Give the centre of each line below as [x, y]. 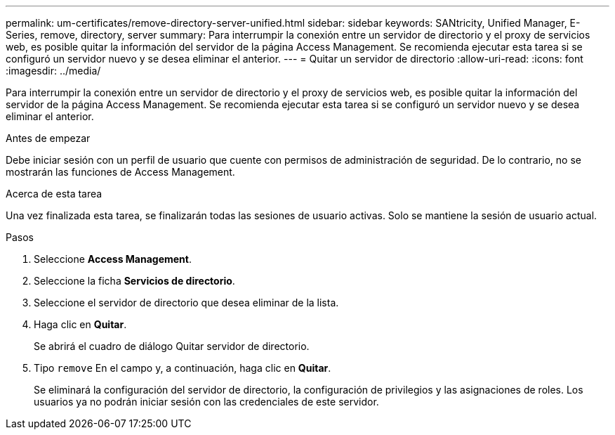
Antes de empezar [48, 138]
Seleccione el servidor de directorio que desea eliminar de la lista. [186, 303]
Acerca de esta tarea [54, 194]
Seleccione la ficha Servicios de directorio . [134, 281]
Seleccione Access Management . [113, 259]
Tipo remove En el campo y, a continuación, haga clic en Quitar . [183, 368]
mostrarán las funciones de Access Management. [120, 172]
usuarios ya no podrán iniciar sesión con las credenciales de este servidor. [206, 402]
